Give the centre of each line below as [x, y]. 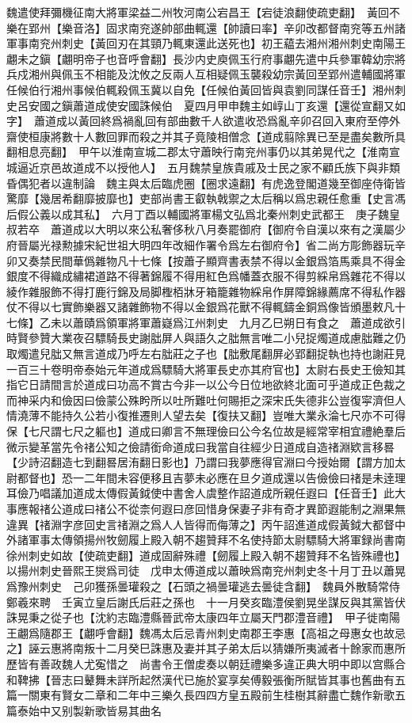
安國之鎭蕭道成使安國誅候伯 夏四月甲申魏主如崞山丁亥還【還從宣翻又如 [217, 105]
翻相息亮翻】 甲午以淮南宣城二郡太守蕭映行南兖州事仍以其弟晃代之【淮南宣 [203, 152]
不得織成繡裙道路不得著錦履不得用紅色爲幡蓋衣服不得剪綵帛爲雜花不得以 [217, 276]
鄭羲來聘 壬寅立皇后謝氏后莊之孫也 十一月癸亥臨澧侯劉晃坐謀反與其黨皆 [200, 601]
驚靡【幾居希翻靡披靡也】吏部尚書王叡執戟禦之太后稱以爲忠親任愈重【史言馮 [206, 198]
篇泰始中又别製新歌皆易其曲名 [84, 710]
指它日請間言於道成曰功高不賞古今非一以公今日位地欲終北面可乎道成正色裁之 [206, 384]
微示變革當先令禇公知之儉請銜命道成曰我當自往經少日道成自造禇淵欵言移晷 [200, 446]
